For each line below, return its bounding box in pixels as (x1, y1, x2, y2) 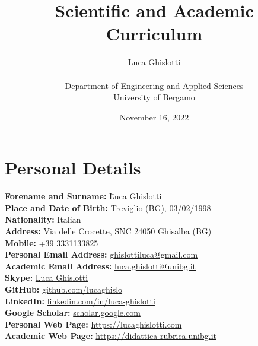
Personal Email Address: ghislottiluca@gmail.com (5, 248, 198, 261)
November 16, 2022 (119, 110, 189, 123)
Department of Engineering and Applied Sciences (65, 79, 244, 91)
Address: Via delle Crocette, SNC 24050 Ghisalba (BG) (5, 225, 212, 237)
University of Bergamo (113, 91, 195, 103)
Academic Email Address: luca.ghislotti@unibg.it (5, 259, 196, 272)
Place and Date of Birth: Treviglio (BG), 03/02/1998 (5, 201, 211, 214)
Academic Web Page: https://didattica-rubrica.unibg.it (5, 329, 216, 342)
